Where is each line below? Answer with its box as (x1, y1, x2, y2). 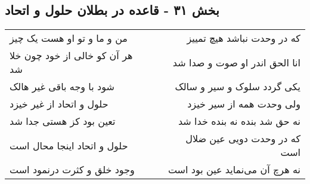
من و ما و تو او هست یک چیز (10, 31, 128, 45)
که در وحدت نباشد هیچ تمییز (187, 31, 300, 45)
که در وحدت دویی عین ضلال (185, 131, 300, 146)
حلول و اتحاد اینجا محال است (10, 138, 128, 152)
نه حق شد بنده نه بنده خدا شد (178, 114, 300, 128)
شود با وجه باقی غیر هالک (10, 79, 114, 94)
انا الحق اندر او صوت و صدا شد (172, 55, 300, 69)
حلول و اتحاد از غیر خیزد (10, 97, 108, 111)
